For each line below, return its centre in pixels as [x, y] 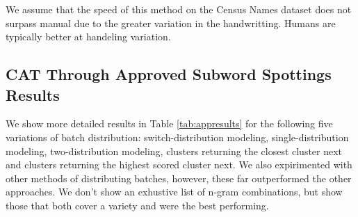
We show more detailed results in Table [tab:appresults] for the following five [169, 123]
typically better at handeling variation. [88, 37]
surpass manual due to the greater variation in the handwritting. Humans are [171, 23]
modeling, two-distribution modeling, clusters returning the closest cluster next [174, 151]
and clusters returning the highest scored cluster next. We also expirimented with [179, 164]
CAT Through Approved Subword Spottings [169, 74]
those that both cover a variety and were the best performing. [137, 205]
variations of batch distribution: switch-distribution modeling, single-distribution [177, 137]
